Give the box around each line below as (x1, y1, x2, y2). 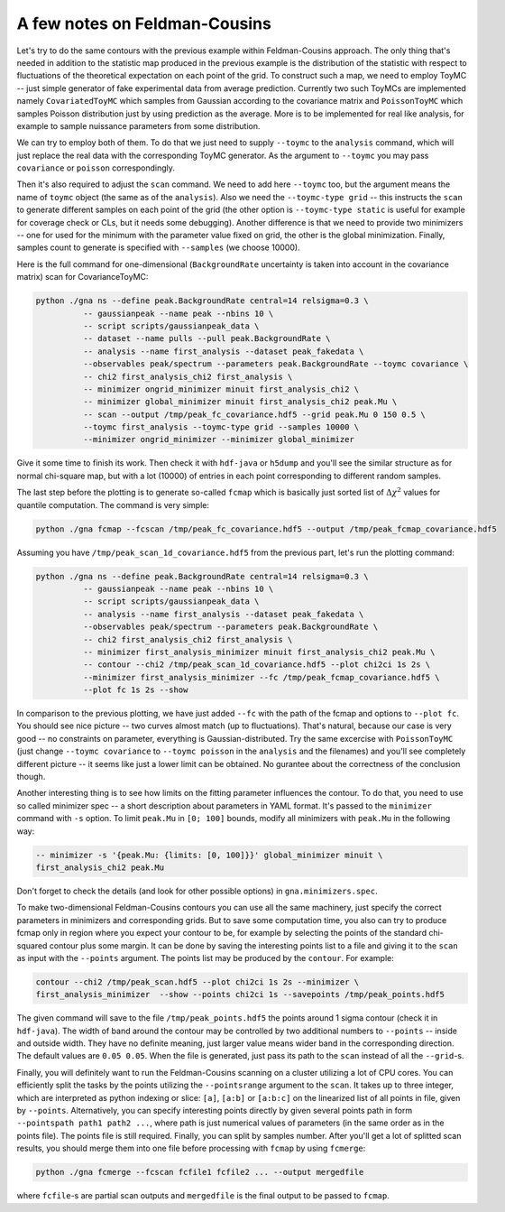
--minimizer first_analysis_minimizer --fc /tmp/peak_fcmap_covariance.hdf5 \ (82, 672, 441, 682)
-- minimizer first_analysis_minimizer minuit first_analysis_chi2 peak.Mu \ (82, 646, 436, 657)
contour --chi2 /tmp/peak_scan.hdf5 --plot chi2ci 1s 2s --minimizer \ (35, 976, 360, 987)
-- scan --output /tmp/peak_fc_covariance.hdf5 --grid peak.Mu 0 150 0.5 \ (82, 409, 426, 420)
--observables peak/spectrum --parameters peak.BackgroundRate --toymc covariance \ (82, 359, 469, 369)
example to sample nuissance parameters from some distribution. (16, 120, 261, 131)
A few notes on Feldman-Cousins (16, 14, 272, 33)
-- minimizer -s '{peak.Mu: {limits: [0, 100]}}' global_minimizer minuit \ (35, 849, 383, 860)
